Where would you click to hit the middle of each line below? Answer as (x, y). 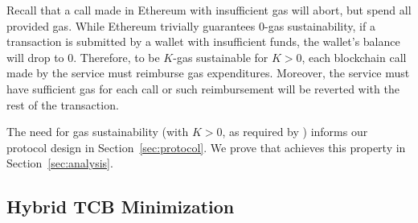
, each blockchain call (354, 57)
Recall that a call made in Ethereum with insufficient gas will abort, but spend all (209, 10)
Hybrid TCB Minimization (121, 206)
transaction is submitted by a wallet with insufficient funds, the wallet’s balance (203, 41)
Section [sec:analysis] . (60, 163)
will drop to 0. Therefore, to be (83, 57)
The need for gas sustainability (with (98, 132)
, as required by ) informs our (295, 132)
